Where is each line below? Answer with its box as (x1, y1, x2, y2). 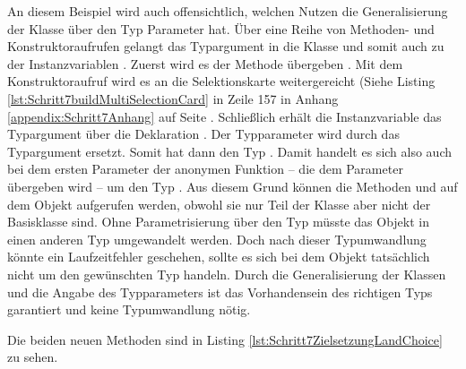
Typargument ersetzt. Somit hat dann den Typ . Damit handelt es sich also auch (7, 142, 453, 160)
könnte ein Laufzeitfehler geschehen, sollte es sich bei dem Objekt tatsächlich (7, 247, 430, 266)
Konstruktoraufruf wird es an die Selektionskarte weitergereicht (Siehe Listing (7, 72, 436, 90)
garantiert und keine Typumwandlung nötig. (7, 300, 251, 319)
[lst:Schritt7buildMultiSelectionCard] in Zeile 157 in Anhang (7, 89, 339, 107)
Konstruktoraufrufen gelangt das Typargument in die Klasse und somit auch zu (7, 37, 444, 56)
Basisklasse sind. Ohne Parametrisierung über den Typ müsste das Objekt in (7, 212, 430, 231)
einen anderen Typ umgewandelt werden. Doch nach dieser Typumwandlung (7, 229, 427, 248)
